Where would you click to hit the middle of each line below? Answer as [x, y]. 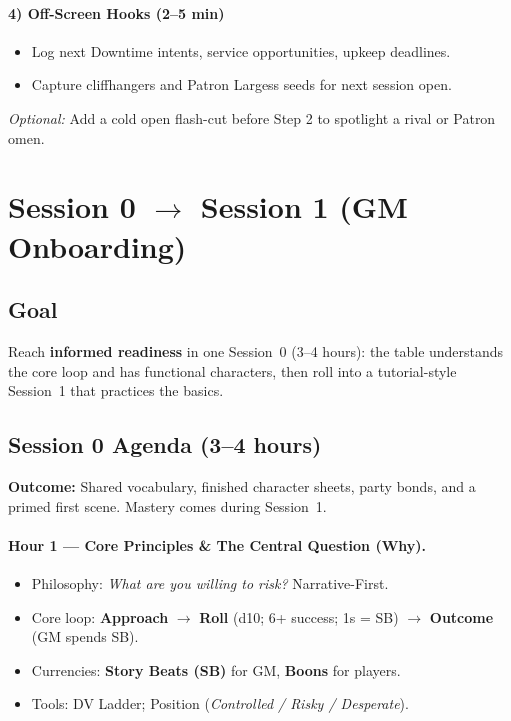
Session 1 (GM [304, 206]
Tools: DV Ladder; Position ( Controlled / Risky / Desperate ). [220, 703]
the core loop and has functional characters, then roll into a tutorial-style [232, 370]
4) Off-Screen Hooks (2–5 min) [116, 12]
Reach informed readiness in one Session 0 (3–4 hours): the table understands [256, 350]
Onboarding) [97, 245]
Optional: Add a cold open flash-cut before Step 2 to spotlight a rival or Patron [252, 117]
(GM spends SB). [85, 636]
